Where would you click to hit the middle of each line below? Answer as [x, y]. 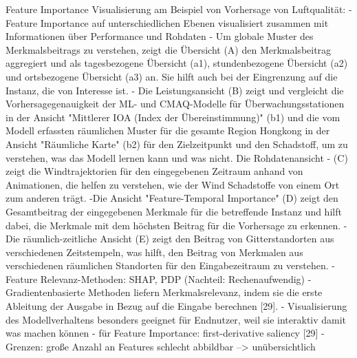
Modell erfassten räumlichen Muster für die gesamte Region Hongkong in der [168, 130]
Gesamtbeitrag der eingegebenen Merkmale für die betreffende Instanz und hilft [174, 211]
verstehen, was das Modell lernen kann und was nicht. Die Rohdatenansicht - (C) [177, 157]
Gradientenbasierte [45, 292]
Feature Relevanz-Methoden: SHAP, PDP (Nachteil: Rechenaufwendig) [155, 278]
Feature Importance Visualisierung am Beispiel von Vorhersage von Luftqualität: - [179, 9]
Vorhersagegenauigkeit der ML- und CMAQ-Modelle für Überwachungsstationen [175, 104]
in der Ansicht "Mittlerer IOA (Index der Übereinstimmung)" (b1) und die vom [173, 117]
